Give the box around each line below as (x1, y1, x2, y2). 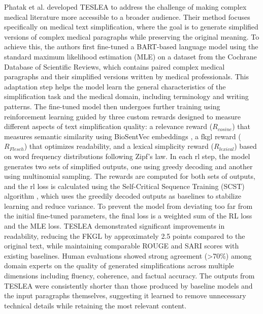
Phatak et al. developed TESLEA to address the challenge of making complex (4, 2, 247, 12)
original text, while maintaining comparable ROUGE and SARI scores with (4, 240, 239, 251)
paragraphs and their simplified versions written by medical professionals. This (4, 71, 249, 82)
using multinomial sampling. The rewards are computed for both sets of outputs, (4, 171, 255, 181)
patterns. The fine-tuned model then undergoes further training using (4, 101, 220, 111)
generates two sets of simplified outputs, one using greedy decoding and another (4, 161, 253, 171)
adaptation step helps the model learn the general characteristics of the (4, 81, 226, 91)
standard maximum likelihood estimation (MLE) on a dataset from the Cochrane (4, 51, 257, 61)
